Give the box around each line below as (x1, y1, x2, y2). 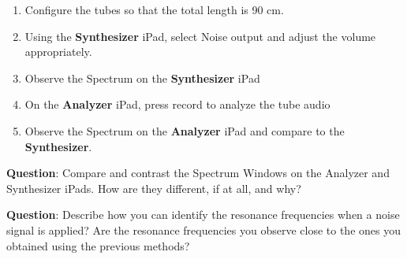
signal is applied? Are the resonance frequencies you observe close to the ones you (6, 221, 401, 238)
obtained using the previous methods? (6, 237, 190, 253)
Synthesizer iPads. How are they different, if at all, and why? (6, 179, 301, 196)
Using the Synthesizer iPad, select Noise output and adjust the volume (24, 28, 376, 44)
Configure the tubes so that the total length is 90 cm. (24, 2, 284, 17)
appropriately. (24, 43, 92, 60)
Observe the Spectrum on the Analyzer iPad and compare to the (24, 122, 345, 139)
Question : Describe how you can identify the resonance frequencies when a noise (6, 206, 400, 223)
